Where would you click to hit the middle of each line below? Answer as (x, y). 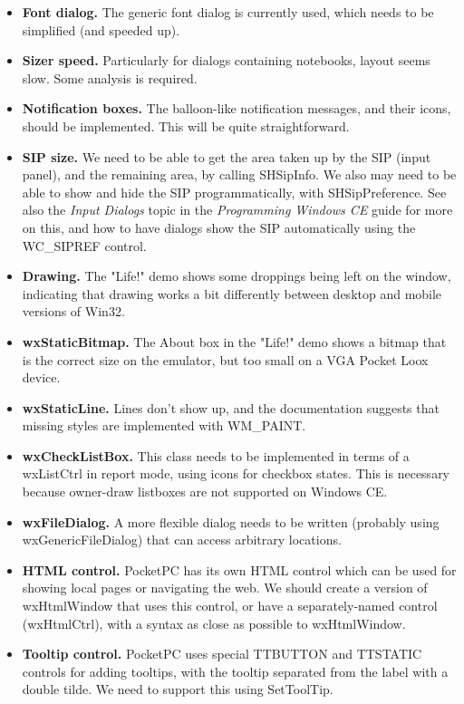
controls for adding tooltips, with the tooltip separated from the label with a (235, 671)
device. (41, 377)
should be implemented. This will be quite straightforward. (186, 125)
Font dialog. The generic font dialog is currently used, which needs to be (228, 12)
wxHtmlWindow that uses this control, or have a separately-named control (230, 606)
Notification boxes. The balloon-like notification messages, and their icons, (237, 108)
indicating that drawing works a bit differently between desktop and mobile (232, 293)
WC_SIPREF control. (84, 245)
